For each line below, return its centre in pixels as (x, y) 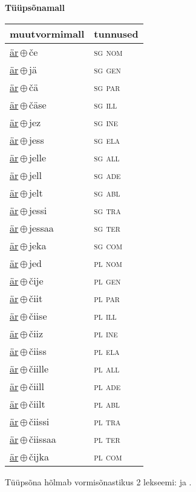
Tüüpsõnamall (35, 7)
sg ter (107, 227)
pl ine (106, 333)
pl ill (105, 315)
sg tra (107, 210)
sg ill (106, 104)
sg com (108, 245)
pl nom (108, 263)
